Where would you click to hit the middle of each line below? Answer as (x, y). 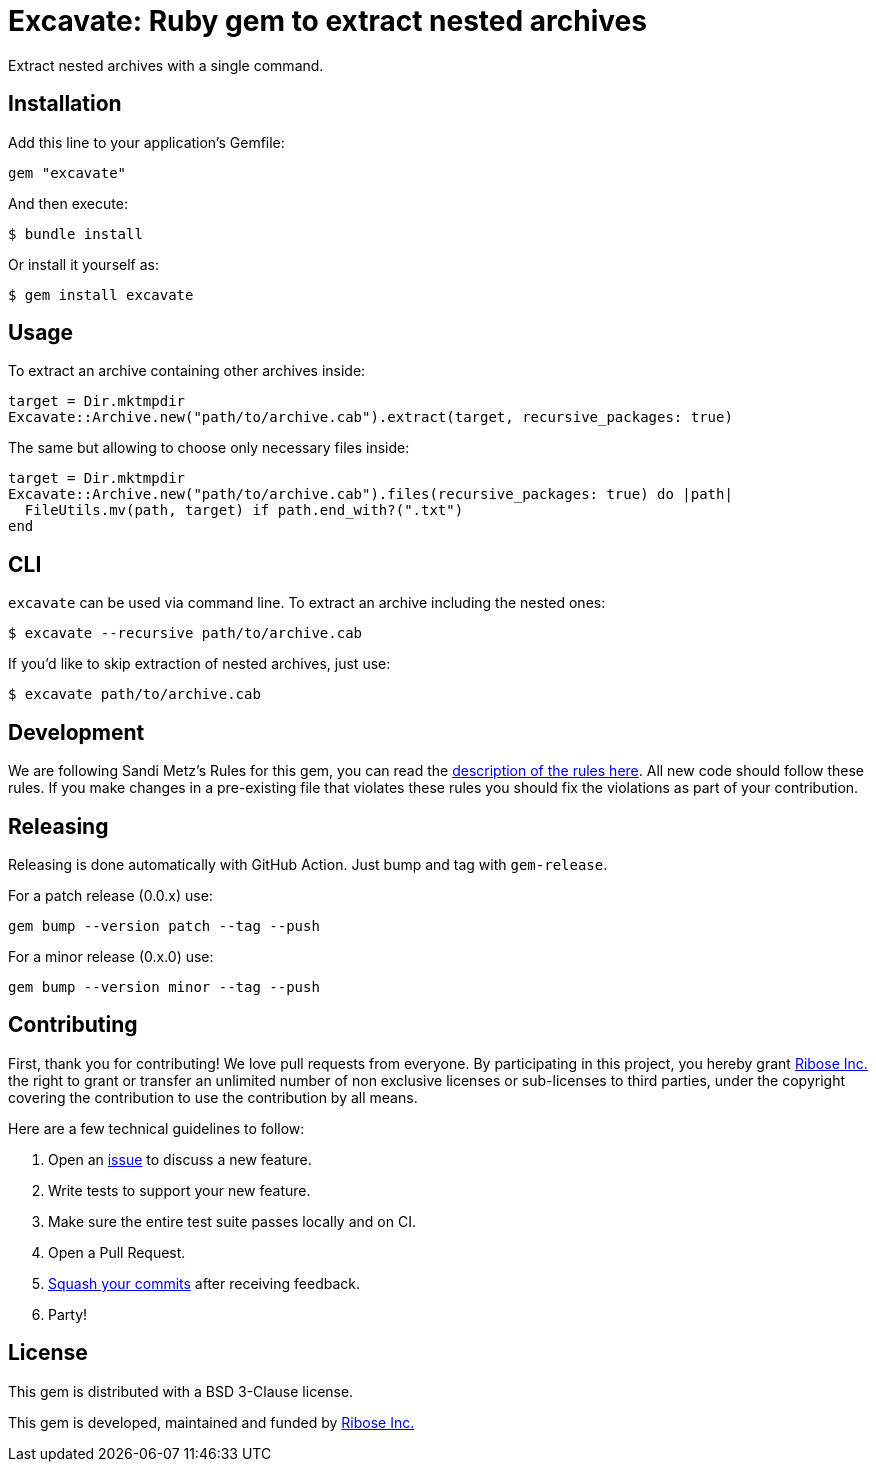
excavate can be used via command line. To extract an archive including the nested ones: (307, 603)
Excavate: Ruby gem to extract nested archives (327, 21)
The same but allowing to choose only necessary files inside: (209, 448)
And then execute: (68, 203)
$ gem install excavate (101, 294)
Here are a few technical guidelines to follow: (156, 1128)
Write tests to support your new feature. (179, 1190)
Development (76, 732)
